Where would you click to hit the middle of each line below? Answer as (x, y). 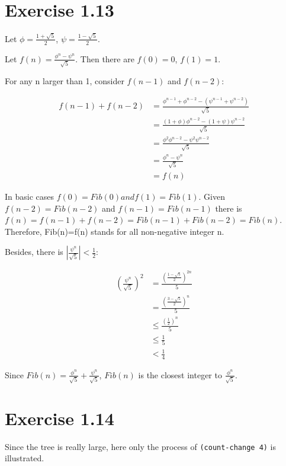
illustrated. (25, 458)
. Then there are (105, 58)
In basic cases (30, 196)
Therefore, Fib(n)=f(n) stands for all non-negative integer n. (115, 231)
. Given (212, 196)
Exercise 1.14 (60, 418)
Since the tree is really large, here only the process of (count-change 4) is (141, 446)
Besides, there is (34, 252)
